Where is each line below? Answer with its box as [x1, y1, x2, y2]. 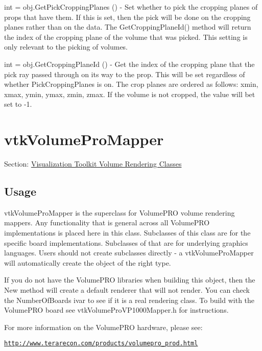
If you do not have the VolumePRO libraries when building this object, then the [4, 274, 255, 285]
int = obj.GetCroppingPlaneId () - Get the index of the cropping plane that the [4, 58, 255, 69]
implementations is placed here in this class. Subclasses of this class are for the [4, 227, 251, 238]
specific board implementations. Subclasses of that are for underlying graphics [4, 237, 248, 248]
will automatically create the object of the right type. [4, 257, 171, 268]
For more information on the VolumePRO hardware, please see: [4, 321, 203, 332]
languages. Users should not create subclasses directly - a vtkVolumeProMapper [4, 247, 254, 258]
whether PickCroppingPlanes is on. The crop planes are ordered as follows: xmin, [4, 79, 258, 89]
